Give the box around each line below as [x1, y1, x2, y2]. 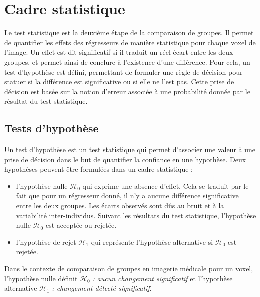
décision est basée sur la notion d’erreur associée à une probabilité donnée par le [4, 86, 250, 96]
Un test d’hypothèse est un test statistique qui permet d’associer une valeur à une [4, 144, 255, 155]
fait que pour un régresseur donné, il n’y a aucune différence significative [16, 190, 239, 201]
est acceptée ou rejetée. [45, 220, 117, 230]
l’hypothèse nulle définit [4, 273, 78, 283]
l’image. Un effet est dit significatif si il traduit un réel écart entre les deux [4, 47, 233, 57]
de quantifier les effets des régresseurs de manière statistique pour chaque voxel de [4, 37, 256, 47]
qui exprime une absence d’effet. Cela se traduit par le [82, 180, 249, 191]
